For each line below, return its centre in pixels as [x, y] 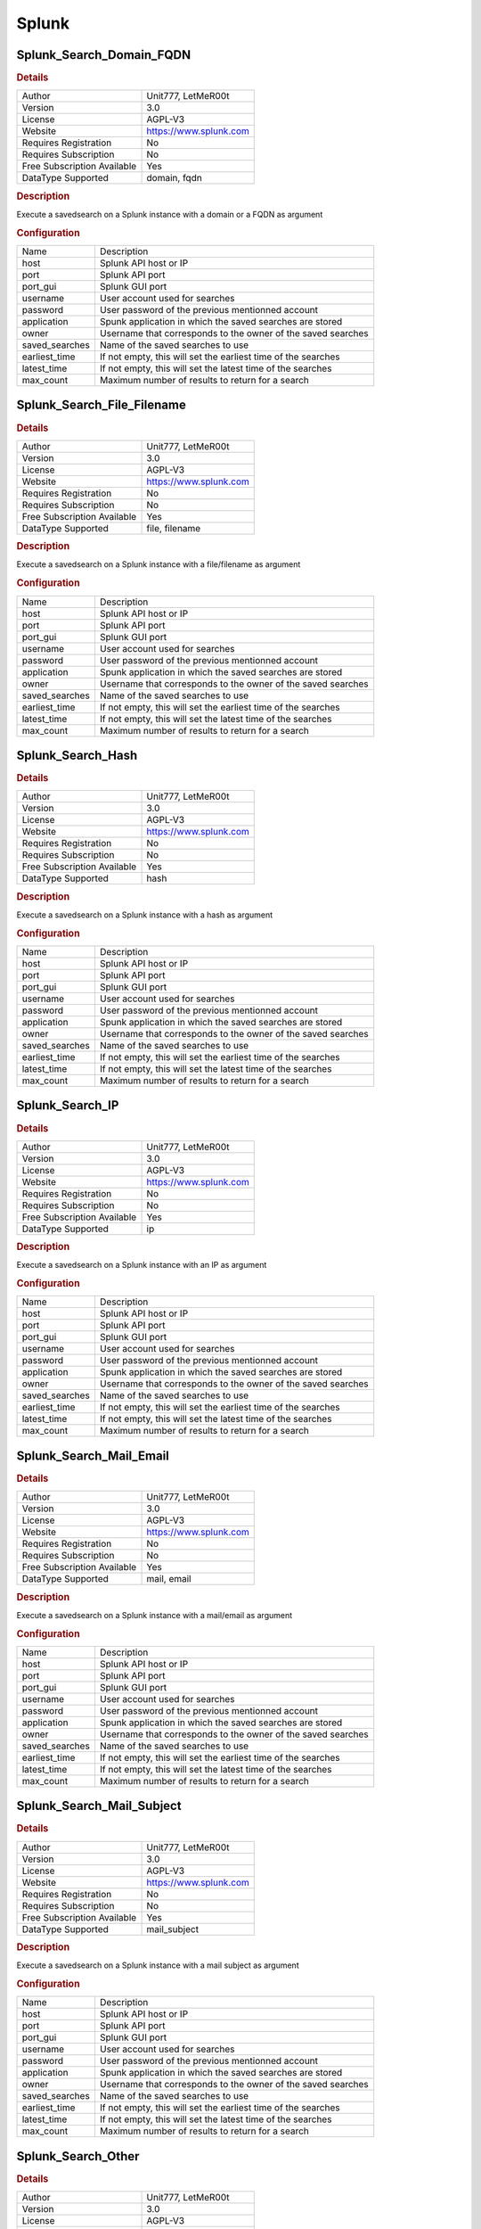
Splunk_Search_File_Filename [101, 405]
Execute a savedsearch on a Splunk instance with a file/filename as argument [159, 564]
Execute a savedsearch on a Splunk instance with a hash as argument [145, 915]
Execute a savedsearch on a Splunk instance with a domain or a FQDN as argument [170, 214]
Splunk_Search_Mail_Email [93, 1456]
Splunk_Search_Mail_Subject [99, 1806]
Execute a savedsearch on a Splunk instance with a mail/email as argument [155, 1615]
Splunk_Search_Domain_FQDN [104, 55]
